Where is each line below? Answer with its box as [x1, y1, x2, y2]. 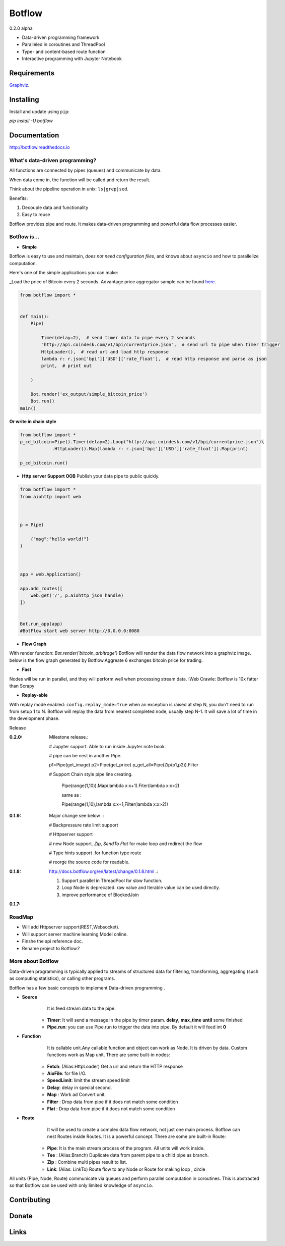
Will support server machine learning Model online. [22, 931, 128, 937]
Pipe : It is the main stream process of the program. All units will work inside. [47, 1145, 205, 1151]
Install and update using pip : [9, 109, 70, 115]
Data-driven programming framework [22, 34, 100, 40]
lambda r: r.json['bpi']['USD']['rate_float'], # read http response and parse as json [41, 356, 267, 361]
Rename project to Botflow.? [22, 945, 80, 951]
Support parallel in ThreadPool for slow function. [61, 877, 163, 884]
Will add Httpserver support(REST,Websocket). [22, 924, 120, 930]
